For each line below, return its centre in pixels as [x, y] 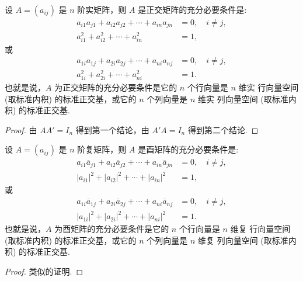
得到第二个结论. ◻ [223, 129]
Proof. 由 [21, 129]
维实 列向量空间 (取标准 [243, 98]
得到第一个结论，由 [112, 129]
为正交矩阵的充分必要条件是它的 [116, 87]
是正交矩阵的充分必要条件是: [192, 9]
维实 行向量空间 [269, 87]
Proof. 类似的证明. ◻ [44, 271]
